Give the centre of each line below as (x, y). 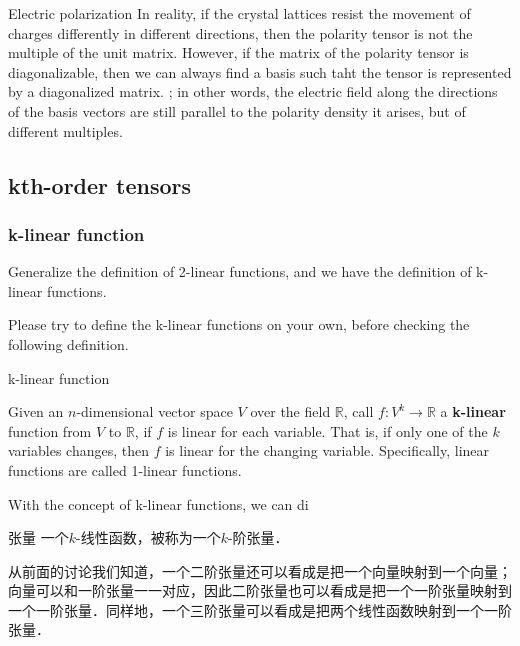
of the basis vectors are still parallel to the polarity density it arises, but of (237, 110)
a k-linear (473, 411)
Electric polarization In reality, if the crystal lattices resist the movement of (239, 13)
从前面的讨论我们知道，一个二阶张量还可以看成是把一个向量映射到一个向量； (260, 570)
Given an (36, 411)
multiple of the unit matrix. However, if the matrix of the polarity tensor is (238, 52)
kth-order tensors (100, 184)
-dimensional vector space (154, 411)
